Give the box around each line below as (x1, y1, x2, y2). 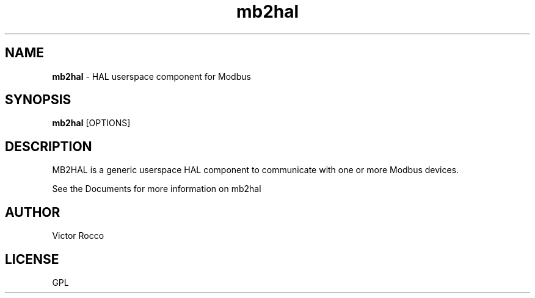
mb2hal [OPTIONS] (52, 118, 131, 129)
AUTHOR (5, 204, 60, 220)
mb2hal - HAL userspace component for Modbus (52, 71, 251, 82)
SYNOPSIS (5, 92, 71, 108)
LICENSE (5, 251, 59, 267)
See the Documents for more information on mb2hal (52, 183, 261, 194)
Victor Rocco (52, 230, 104, 241)
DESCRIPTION (5, 138, 92, 154)
